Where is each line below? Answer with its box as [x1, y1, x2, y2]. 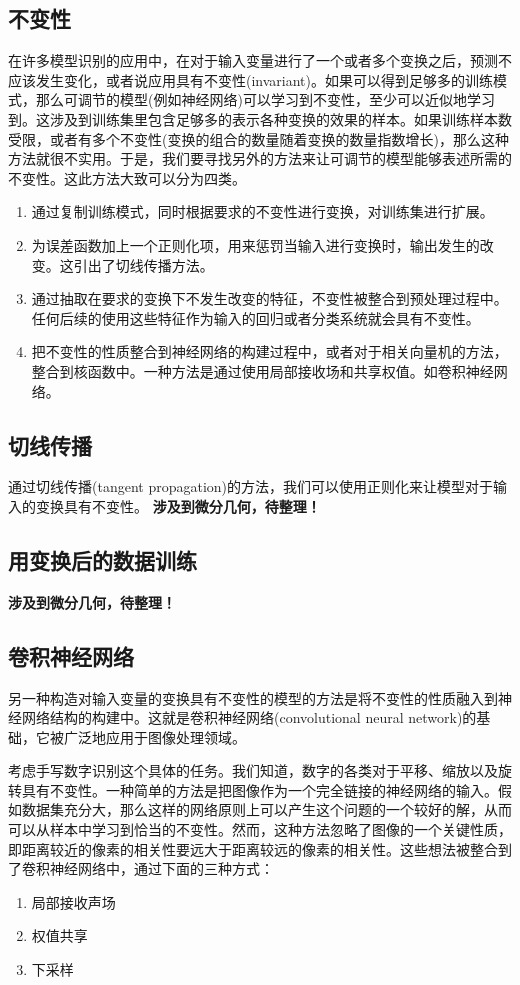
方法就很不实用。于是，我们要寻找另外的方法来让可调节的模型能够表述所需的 [8, 148, 512, 169]
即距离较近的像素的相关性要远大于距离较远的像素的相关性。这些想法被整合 [8, 838, 498, 859]
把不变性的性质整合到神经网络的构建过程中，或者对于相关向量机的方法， [31, 341, 508, 362]
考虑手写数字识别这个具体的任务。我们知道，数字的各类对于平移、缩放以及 [8, 760, 498, 781]
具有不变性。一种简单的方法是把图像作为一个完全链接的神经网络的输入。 [21, 779, 498, 800]
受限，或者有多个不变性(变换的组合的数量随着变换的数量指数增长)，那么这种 [8, 128, 509, 149]
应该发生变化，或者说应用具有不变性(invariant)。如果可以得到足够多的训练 [8, 69, 493, 90]
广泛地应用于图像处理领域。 [63, 726, 246, 747]
